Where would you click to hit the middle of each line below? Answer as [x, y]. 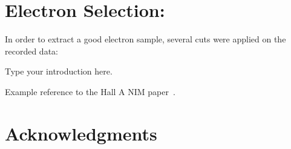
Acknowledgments [81, 133]
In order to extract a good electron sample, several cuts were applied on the [145, 39]
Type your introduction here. [59, 71]
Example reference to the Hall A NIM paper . [90, 91]
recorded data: [31, 51]
